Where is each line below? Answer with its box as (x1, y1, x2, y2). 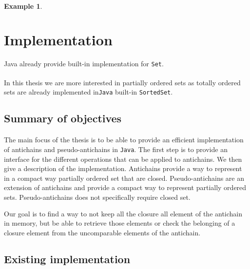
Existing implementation (4, 251, 131, 266)
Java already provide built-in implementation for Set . (4, 58, 164, 68)
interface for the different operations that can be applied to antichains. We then (4, 154, 242, 164)
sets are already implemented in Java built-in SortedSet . (4, 87, 173, 97)
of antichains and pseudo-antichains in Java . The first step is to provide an (4, 144, 228, 154)
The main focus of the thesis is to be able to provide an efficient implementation (4, 134, 244, 145)
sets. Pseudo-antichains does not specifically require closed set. (4, 192, 191, 202)
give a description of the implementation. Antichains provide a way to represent (4, 163, 242, 173)
